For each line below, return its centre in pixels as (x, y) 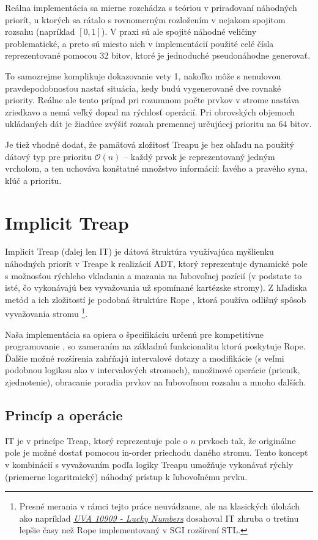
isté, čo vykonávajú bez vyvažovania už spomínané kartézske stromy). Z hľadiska (156, 287)
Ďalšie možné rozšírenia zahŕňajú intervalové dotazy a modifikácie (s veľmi (145, 358)
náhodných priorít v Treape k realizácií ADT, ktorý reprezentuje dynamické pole (156, 264)
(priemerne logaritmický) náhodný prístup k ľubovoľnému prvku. (126, 476)
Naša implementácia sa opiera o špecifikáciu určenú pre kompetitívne (135, 334)
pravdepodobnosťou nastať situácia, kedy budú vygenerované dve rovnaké (143, 88)
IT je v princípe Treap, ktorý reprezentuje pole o (96, 440)
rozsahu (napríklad (40, 31)
